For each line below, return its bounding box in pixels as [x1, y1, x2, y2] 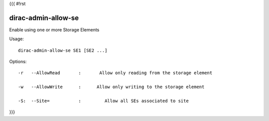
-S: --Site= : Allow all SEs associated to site [18, 98, 189, 104]
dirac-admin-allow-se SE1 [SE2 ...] [18, 47, 108, 53]
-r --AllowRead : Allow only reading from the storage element [18, 70, 213, 76]
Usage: [9, 36, 24, 42]
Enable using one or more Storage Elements [9, 26, 100, 32]
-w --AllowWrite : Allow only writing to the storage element [18, 84, 205, 90]
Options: [9, 59, 27, 65]
